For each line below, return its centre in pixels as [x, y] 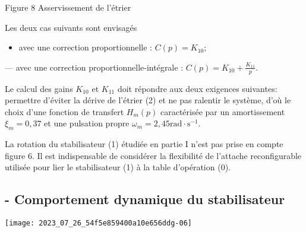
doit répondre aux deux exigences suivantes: [197, 88]
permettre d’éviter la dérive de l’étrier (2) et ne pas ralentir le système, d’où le [148, 100]
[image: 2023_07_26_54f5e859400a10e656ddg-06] [98, 223]
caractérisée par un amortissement [223, 111]
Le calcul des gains [39, 88]
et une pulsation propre [87, 123]
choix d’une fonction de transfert [64, 111]
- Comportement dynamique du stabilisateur [145, 199]
